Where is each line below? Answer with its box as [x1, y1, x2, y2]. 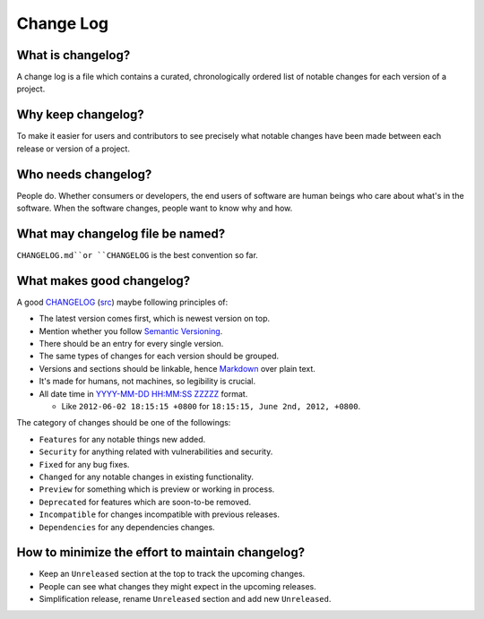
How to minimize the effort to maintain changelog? [16, 545, 305, 560]
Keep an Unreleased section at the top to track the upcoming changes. [39, 569, 306, 580]
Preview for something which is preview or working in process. [39, 484, 275, 494]
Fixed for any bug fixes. [39, 459, 130, 469]
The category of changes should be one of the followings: [16, 417, 231, 428]
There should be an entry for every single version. [39, 339, 224, 349]
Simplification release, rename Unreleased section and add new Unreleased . [39, 594, 332, 605]
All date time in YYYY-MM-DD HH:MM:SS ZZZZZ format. [39, 388, 248, 399]
